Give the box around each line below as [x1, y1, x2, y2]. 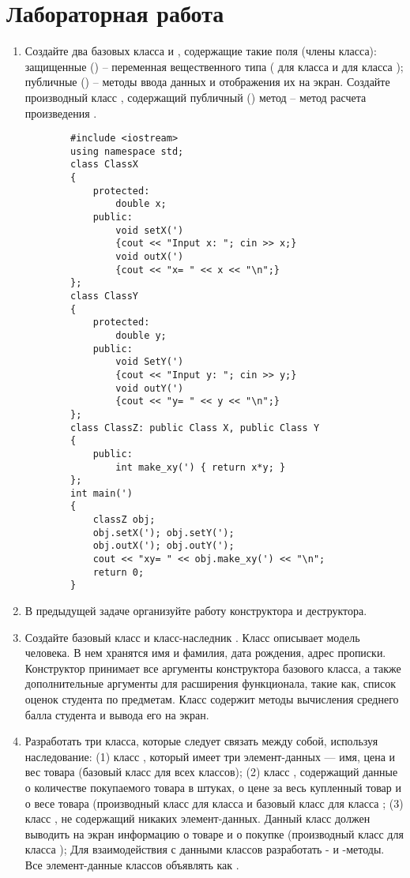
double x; [115, 198, 167, 210]
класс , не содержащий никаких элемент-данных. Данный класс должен [24, 810, 371, 827]
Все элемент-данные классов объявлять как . [24, 856, 239, 872]
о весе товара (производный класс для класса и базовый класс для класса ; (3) [24, 794, 404, 811]
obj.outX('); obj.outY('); [92, 540, 235, 552]
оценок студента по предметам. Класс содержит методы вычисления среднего [24, 691, 399, 707]
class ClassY [70, 290, 138, 302]
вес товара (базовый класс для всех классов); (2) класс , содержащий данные [24, 764, 398, 780]
